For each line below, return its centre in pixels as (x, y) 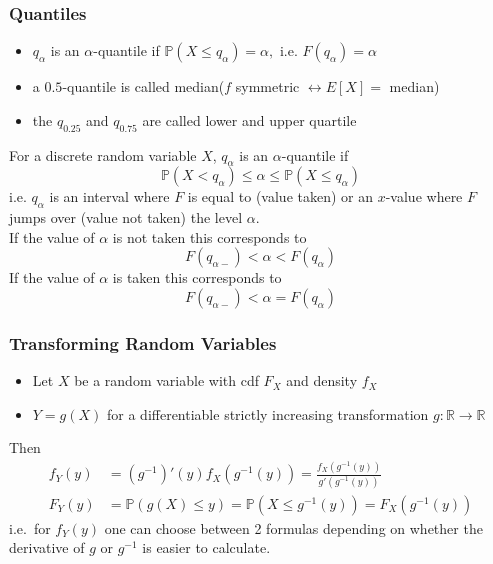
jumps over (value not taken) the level (126, 217)
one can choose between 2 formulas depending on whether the (293, 527)
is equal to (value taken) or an (280, 196)
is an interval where (109, 196)
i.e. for (30, 527)
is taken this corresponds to (197, 277)
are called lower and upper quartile (249, 119)
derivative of (47, 547)
